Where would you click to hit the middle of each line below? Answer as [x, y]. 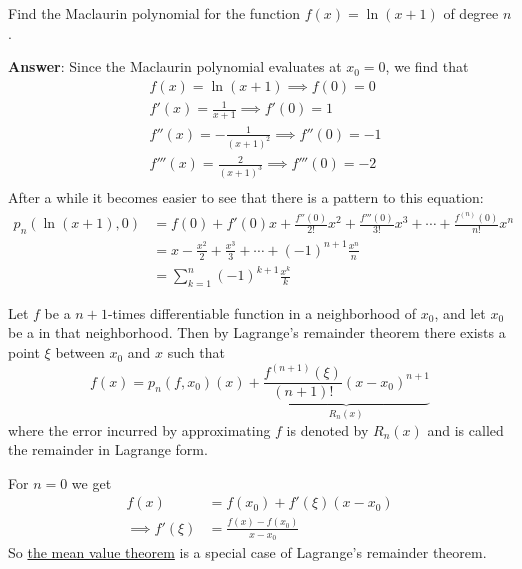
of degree [471, 13]
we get [91, 482]
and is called [465, 429]
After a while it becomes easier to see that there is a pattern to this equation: [246, 197]
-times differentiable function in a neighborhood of [262, 312]
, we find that [427, 66]
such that [196, 352]
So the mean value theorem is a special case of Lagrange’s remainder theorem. [247, 551]
